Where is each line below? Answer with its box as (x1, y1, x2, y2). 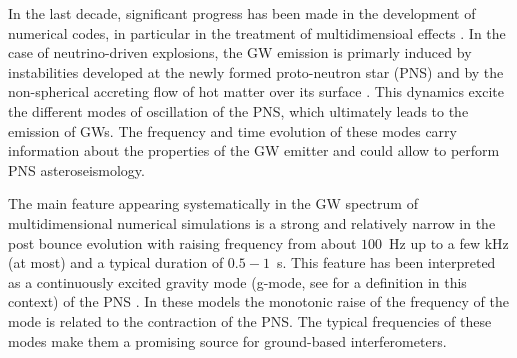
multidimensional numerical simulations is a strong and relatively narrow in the (8, 212, 496, 233)
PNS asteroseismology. (8, 159, 145, 180)
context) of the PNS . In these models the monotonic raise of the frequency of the (8, 291, 509, 312)
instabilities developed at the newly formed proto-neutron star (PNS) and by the (8, 61, 504, 82)
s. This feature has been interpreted (276, 252, 496, 273)
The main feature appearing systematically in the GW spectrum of (8, 193, 418, 214)
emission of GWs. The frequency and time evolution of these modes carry (8, 120, 457, 141)
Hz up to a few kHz (389, 232, 509, 253)
